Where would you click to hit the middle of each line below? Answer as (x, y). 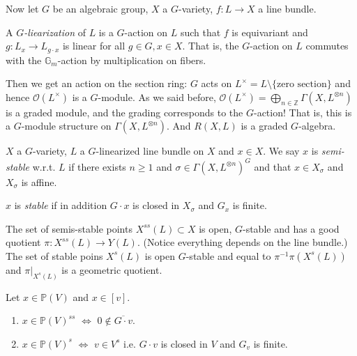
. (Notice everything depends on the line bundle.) (242, 242)
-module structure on (66, 126)
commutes (327, 46)
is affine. (39, 181)
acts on (217, 83)
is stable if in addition (61, 205)
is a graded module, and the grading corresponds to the (124, 112)
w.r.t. (44, 166)
